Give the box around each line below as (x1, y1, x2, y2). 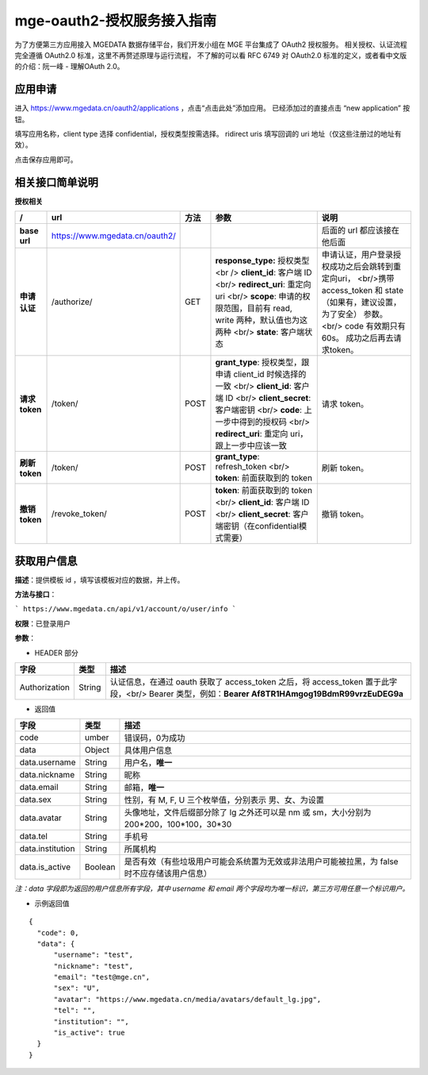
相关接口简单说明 (14, 175, 98, 189)
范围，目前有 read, (223, 302, 292, 314)
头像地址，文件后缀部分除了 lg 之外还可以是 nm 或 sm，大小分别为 (124, 807, 372, 818)
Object (84, 745, 110, 756)
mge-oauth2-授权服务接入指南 (14, 12, 217, 29)
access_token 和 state (321, 285, 404, 296)
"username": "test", (53, 950, 134, 960)
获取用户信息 (14, 554, 78, 568)
